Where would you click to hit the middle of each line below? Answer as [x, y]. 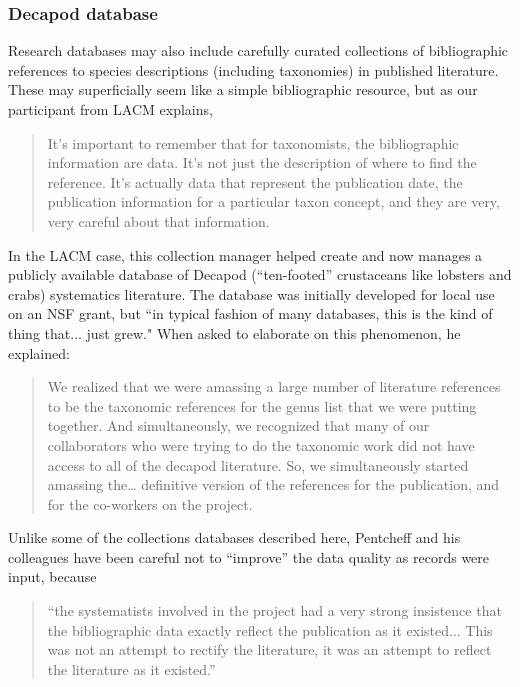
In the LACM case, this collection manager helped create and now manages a [245, 254]
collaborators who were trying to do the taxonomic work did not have [261, 444]
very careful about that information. [158, 220]
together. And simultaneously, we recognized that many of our [238, 425]
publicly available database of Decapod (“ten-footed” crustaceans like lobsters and [260, 274]
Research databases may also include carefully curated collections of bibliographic [258, 50]
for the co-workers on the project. [150, 503]
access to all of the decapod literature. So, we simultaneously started [258, 464]
